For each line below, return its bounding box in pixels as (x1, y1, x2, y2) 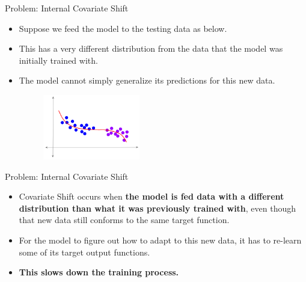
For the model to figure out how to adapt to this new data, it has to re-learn (19, 234, 302, 247)
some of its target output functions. (19, 245, 150, 258)
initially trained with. (19, 54, 98, 66)
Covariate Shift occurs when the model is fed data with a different (19, 190, 284, 203)
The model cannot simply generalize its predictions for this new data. (19, 74, 275, 87)
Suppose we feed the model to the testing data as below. (19, 22, 227, 34)
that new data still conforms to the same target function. (19, 213, 230, 226)
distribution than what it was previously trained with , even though (19, 201, 296, 214)
